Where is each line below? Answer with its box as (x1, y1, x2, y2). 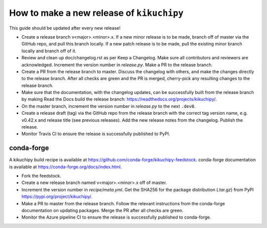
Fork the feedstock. (21, 173, 61, 179)
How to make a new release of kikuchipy (9, 7, 184, 18)
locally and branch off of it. (21, 47, 77, 54)
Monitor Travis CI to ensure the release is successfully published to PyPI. (21, 131, 171, 137)
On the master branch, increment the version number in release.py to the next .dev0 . (21, 103, 196, 109)
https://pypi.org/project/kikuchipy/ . (21, 193, 92, 200)
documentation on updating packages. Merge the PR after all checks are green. (21, 208, 183, 214)
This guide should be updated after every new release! (9, 25, 121, 31)
